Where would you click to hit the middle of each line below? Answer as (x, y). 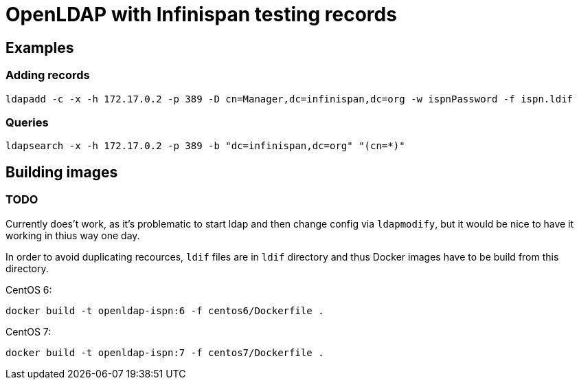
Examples (40, 47)
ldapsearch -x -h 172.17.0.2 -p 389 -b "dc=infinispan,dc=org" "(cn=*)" (205, 146)
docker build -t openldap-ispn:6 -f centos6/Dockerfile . (165, 310)
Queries (27, 122)
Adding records (48, 75)
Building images (62, 172)
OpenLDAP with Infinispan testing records (201, 14)
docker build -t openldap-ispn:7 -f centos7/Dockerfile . (165, 352)
